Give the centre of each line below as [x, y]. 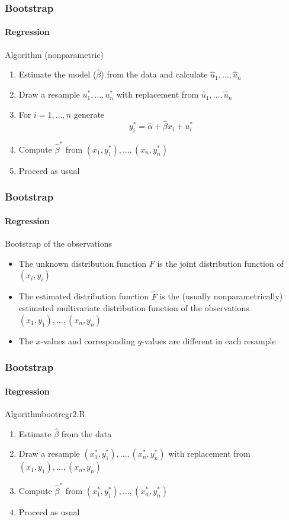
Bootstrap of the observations [58, 243]
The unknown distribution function [83, 263]
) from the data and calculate [154, 74]
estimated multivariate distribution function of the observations [134, 308]
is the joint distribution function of [220, 263]
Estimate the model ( [57, 74]
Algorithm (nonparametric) [54, 54]
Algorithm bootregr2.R [45, 414]
